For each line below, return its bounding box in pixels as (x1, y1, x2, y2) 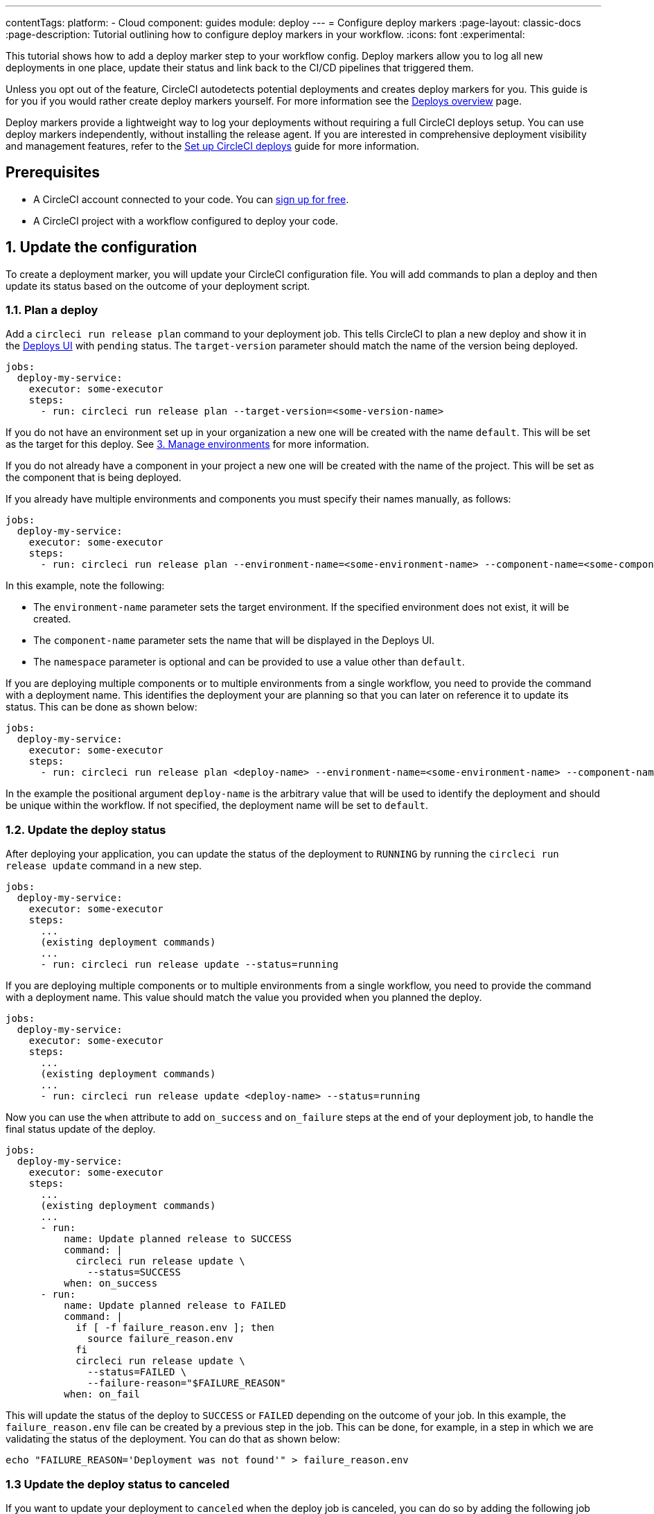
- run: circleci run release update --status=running (40, 959, 339, 971)
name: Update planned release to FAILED (64, 1300, 286, 1312)
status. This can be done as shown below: (6, 701, 197, 713)
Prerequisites (6, 164, 100, 182)
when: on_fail (64, 1389, 140, 1400)
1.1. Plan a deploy (6, 303, 98, 317)
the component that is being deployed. (6, 471, 182, 484)
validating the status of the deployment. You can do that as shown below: (6, 1433, 340, 1445)
